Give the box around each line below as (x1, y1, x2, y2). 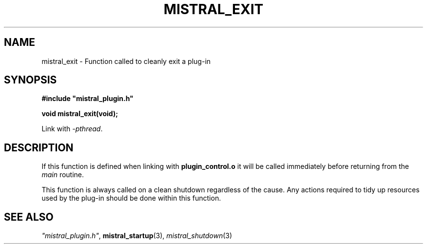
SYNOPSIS (4, 74, 57, 86)
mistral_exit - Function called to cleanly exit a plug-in (41, 57, 211, 65)
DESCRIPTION (4, 141, 74, 154)
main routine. (41, 170, 84, 179)
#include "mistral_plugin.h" (41, 94, 134, 103)
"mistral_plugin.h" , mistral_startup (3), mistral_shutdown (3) (41, 231, 233, 240)
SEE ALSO (4, 210, 54, 223)
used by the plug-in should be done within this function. (41, 194, 221, 203)
